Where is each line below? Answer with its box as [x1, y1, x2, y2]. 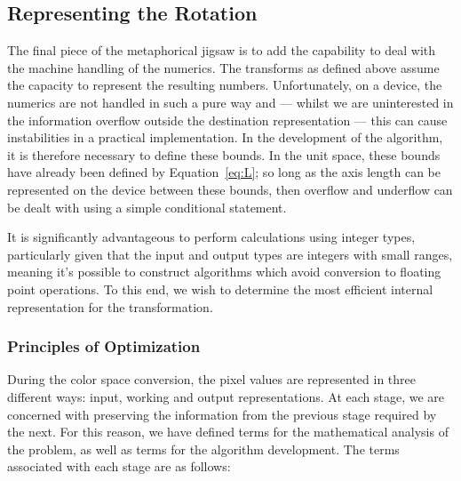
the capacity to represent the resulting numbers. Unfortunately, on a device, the [7, 76, 442, 94]
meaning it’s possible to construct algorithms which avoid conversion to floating [7, 262, 441, 281]
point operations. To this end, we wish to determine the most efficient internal [7, 279, 433, 298]
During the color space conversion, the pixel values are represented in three [7, 370, 417, 389]
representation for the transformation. [7, 297, 213, 316]
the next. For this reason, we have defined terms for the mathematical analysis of [7, 422, 449, 441]
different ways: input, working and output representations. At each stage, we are [7, 387, 445, 405]
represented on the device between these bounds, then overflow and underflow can [7, 180, 453, 198]
